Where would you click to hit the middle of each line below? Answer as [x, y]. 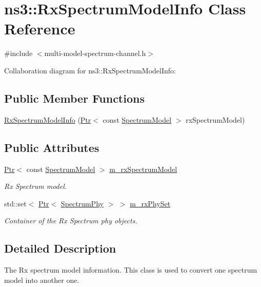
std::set [15, 203]
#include [18, 53]
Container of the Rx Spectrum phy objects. [71, 221]
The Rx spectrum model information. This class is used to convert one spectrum [131, 270]
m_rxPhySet [150, 203]
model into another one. [42, 280]
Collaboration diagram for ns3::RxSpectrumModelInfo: [90, 70]
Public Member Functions [74, 98]
